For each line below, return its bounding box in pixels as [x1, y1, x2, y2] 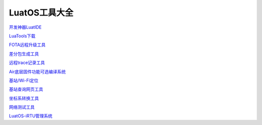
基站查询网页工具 [9, 86, 43, 92]
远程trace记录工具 [9, 60, 45, 65]
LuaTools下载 [9, 33, 36, 39]
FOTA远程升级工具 [9, 42, 46, 48]
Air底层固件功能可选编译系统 [9, 68, 66, 75]
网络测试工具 [9, 104, 35, 110]
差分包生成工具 [9, 51, 39, 57]
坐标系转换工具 [9, 95, 39, 101]
